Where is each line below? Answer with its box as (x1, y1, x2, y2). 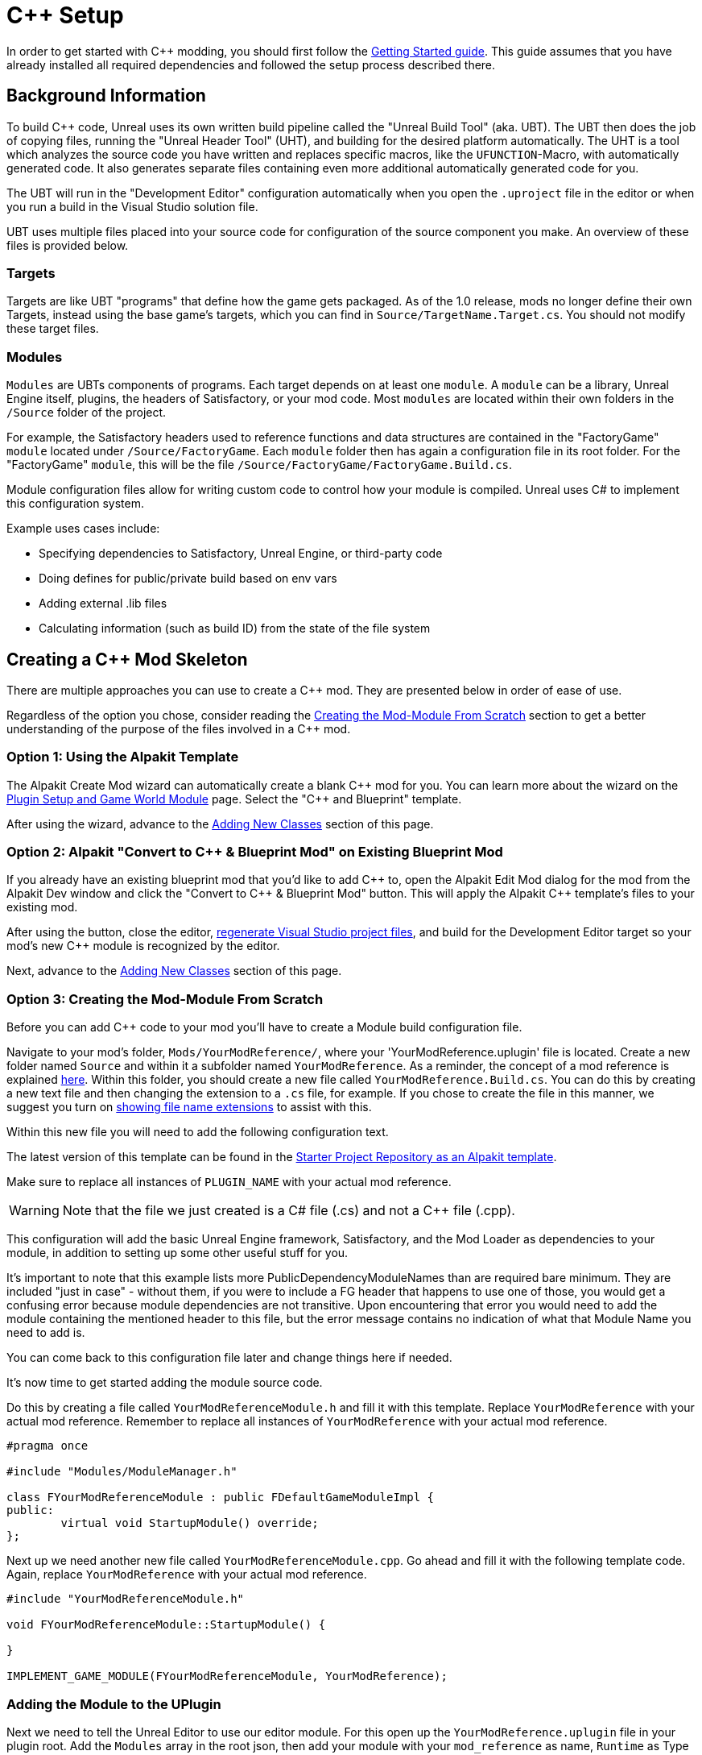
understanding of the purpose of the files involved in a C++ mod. (6, 721, 351, 736)
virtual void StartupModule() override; (60, 1516, 319, 1530)
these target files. (6, 322, 99, 336)
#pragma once (6, 1439, 89, 1453)
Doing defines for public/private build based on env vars (39, 571, 337, 586)
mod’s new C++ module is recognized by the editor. (6, 939, 280, 953)
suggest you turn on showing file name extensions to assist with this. (6, 1100, 372, 1114)
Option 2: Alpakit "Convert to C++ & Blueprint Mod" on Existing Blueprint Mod (6, 844, 503, 861)
